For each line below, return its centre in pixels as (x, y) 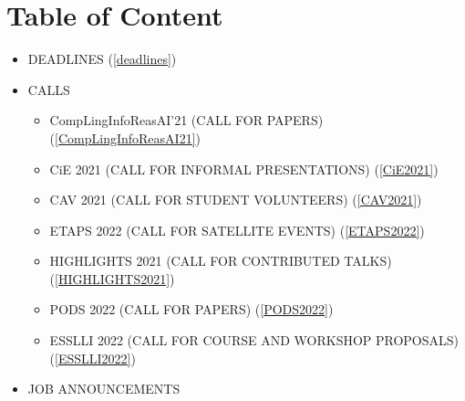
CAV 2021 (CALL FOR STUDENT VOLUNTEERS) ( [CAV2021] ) (236, 200)
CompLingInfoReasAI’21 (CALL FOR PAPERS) (186, 120)
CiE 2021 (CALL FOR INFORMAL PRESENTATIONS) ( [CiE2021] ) (244, 169)
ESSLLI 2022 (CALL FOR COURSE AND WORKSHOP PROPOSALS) (254, 340)
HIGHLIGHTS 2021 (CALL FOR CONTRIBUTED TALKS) (221, 261)
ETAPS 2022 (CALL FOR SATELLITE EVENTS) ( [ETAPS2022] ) (237, 230)
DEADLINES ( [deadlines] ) (102, 59)
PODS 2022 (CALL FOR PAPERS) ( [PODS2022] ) (191, 309)
